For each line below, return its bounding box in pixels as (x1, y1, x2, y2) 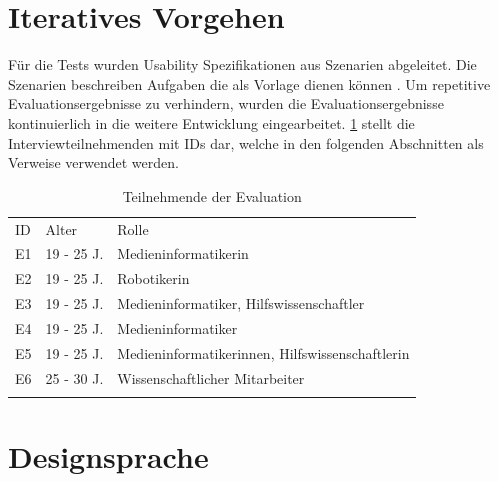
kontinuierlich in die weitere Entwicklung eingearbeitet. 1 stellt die (8, 112, 415, 133)
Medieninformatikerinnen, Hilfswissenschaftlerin (117, 342, 410, 363)
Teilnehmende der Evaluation (122, 185, 302, 206)
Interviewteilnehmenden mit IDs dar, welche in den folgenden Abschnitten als (8, 132, 484, 153)
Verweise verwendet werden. (8, 152, 179, 173)
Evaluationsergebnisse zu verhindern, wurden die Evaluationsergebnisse (8, 93, 444, 114)
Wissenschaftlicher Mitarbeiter (117, 367, 305, 388)
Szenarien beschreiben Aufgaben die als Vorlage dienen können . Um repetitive (8, 73, 491, 94)
